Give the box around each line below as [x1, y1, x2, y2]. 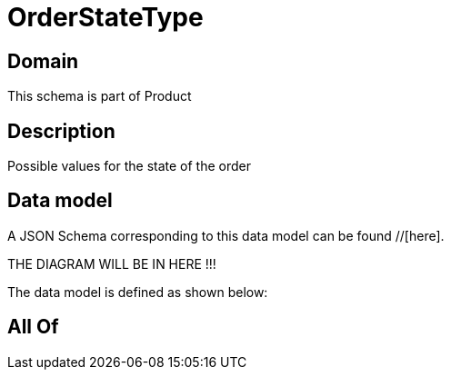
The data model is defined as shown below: [7, 283, 268, 300]
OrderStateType [7, 2, 204, 33]
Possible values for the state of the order [7, 158, 251, 174]
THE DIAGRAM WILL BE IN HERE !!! [7, 255, 216, 272]
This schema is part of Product [7, 88, 192, 104]
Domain [7, 49, 79, 73]
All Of [7, 315, 59, 339]
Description [7, 119, 115, 143]
